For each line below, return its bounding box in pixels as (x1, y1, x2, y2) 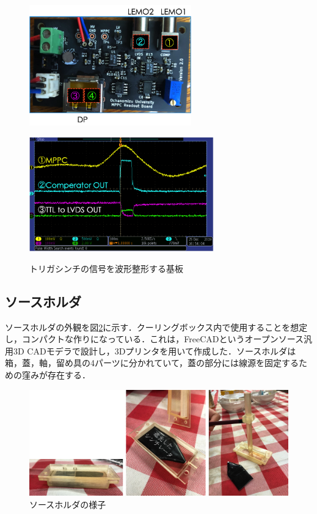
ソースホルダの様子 (29, 497, 106, 510)
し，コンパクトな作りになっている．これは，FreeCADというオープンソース (5, 332, 304, 345)
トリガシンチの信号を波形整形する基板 (29, 262, 183, 274)
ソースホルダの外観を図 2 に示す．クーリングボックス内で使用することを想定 (5, 320, 308, 333)
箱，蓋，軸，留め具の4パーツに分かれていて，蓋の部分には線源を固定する (5, 356, 299, 369)
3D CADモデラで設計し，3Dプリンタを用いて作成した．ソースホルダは (13, 344, 296, 357)
